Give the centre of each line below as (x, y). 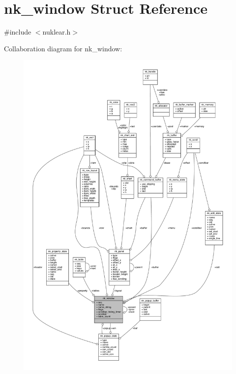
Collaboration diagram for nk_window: (63, 48)
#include (18, 32)
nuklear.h (57, 32)
